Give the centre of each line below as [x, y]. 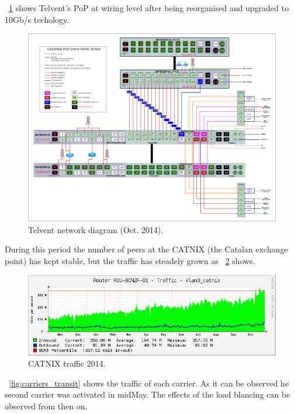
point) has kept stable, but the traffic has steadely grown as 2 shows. [130, 261]
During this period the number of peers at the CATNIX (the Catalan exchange [146, 249]
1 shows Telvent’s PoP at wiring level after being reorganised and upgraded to [149, 8]
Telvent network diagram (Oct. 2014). [96, 229]
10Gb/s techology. [37, 19]
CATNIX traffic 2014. [67, 363]
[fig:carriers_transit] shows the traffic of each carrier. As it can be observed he [149, 383]
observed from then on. [46, 406]
